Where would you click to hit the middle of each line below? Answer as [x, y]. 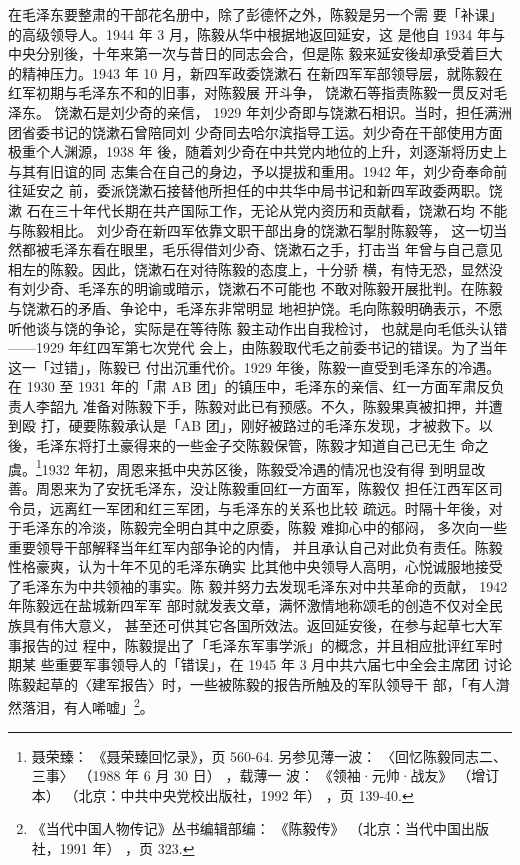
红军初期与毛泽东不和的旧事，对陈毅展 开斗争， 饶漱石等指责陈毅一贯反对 [251, 92]
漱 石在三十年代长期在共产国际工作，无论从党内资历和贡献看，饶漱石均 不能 [258, 209]
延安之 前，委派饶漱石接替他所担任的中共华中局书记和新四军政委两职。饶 [262, 190]
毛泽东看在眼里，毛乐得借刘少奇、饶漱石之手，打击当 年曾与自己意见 [276, 249]
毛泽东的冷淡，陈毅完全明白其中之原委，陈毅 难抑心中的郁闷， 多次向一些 [264, 527]
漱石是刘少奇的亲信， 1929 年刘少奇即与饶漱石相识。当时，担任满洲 [290, 111]
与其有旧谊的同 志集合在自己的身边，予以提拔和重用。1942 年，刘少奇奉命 [251, 170]
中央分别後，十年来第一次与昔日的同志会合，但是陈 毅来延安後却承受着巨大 [255, 53]
